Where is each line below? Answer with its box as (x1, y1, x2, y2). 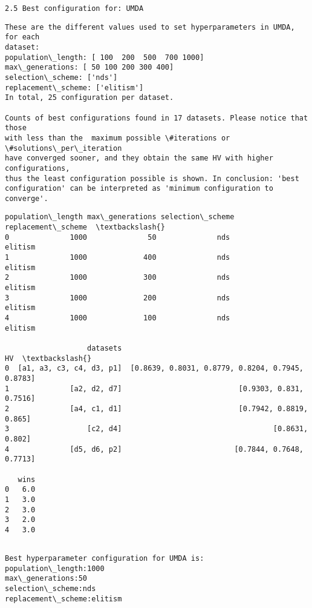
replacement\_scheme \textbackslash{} (5, 223, 165, 232)
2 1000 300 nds (5, 273, 230, 282)
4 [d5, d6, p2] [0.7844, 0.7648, (5, 444, 304, 454)
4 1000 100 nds (5, 314, 230, 323)
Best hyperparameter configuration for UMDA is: (5, 554, 204, 563)
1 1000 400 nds (5, 253, 230, 262)
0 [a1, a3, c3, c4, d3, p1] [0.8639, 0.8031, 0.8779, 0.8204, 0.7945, (5, 364, 304, 373)
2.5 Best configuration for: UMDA (5, 4, 144, 13)
